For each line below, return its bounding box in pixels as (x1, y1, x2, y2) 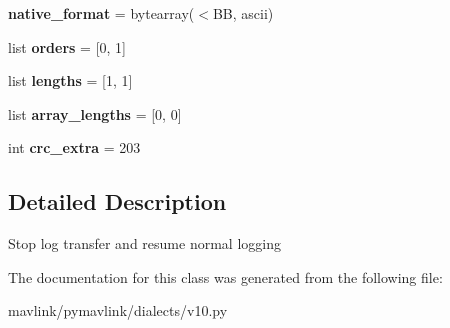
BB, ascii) (212, 3, 274, 23)
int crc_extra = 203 (8, 137, 141, 158)
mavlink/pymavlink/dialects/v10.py (8, 300, 228, 321)
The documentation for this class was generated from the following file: (8, 266, 443, 287)
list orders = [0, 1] (8, 36, 126, 57)
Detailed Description (8, 186, 227, 217)
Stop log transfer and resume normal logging (8, 233, 281, 254)
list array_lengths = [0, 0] (8, 103, 182, 124)
